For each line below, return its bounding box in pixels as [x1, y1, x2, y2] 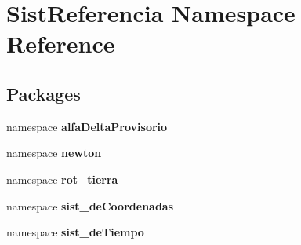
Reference [6, 27, 115, 60]
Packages [6, 81, 81, 105]
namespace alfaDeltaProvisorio [6, 118, 168, 134]
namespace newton [6, 144, 102, 161]
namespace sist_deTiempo [6, 224, 144, 240]
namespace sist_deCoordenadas [6, 197, 174, 214]
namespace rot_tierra [6, 170, 118, 187]
